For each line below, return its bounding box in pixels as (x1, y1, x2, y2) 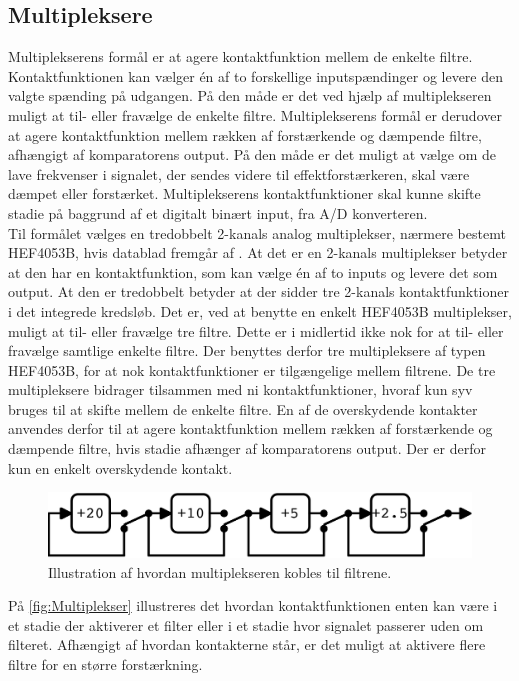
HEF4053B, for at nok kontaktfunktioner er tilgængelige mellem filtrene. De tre (8, 359, 496, 380)
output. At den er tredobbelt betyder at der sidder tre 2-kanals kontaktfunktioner (8, 281, 509, 302)
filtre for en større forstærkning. (8, 654, 203, 675)
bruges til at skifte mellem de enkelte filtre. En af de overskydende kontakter (8, 398, 478, 419)
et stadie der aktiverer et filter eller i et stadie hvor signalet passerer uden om (8, 614, 484, 635)
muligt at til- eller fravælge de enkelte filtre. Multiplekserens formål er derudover (8, 104, 502, 125)
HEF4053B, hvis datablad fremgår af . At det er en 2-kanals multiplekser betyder (8, 242, 508, 263)
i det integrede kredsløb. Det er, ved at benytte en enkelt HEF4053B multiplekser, (8, 300, 512, 321)
